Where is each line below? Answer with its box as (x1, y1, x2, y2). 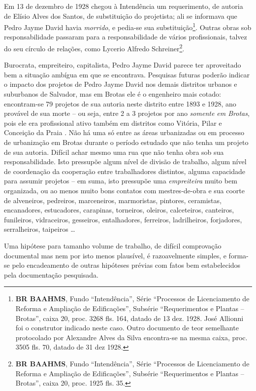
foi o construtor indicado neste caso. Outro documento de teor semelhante (15, 322, 239, 333)
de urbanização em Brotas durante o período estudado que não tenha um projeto (4, 137, 249, 147)
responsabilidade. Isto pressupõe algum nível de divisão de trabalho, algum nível (4, 156, 247, 167)
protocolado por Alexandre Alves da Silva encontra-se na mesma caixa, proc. (15, 332, 248, 342)
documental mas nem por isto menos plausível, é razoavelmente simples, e (4, 250, 226, 260)
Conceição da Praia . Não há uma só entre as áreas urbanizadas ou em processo (4, 127, 245, 138)
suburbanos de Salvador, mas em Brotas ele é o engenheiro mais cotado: (4, 89, 221, 99)
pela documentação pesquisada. (4, 269, 98, 280)
